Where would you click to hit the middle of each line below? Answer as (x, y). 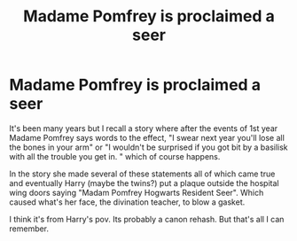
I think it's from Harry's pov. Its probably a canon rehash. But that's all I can (147, 219)
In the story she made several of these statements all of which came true (142, 174)
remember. (29, 229)
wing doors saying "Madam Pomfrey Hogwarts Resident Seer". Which (137, 192)
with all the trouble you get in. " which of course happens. (115, 156)
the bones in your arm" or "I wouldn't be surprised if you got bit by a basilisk (148, 147)
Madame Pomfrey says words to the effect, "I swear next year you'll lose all (147, 137)
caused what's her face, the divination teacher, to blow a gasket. (127, 202)
